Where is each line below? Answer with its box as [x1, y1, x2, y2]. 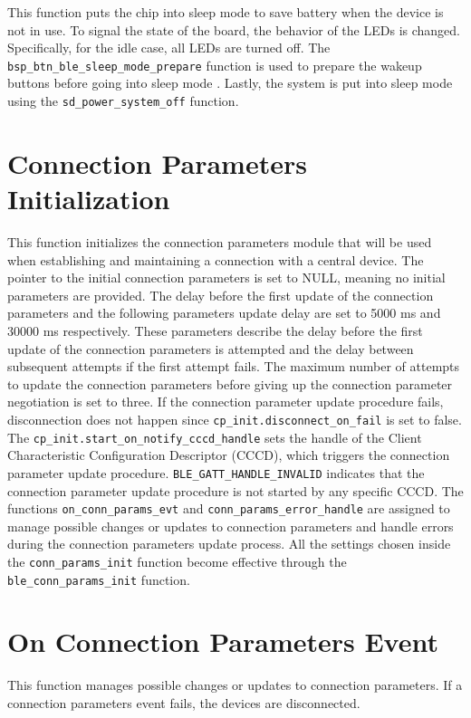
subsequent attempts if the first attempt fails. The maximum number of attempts [7, 357, 460, 376]
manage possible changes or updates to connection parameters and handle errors [7, 516, 454, 535]
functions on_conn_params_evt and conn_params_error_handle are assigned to [7, 499, 450, 518]
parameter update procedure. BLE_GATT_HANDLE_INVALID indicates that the [7, 463, 425, 482]
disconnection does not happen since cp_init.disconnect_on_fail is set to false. [7, 409, 462, 428]
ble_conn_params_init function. [7, 570, 190, 589]
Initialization [7, 180, 170, 217]
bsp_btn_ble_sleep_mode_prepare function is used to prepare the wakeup [7, 55, 422, 74]
